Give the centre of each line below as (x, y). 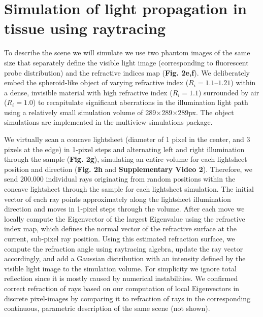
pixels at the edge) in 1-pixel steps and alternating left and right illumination (124, 149)
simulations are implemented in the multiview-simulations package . (108, 122)
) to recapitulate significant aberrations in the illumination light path (140, 102)
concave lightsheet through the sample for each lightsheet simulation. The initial (129, 189)
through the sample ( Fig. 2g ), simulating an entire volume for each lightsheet (126, 159)
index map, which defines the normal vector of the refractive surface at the (121, 228)
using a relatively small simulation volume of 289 (80, 112)
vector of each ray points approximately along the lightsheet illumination (118, 199)
